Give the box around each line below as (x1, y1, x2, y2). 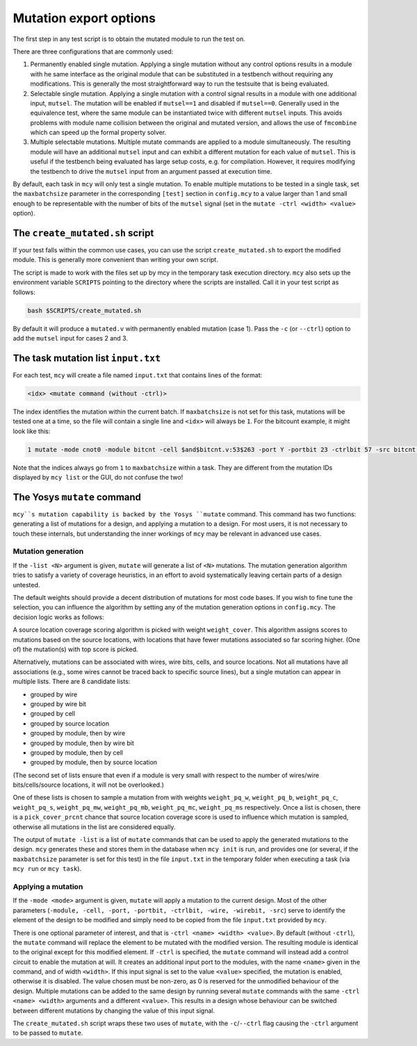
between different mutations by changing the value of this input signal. (13, 1006, 215, 1015)
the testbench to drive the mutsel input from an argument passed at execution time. (30, 167, 272, 175)
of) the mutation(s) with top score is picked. (13, 645, 138, 653)
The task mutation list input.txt (13, 352, 161, 364)
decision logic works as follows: (13, 612, 104, 621)
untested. (13, 580, 40, 589)
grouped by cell (30, 710, 76, 718)
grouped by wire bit (30, 699, 87, 708)
